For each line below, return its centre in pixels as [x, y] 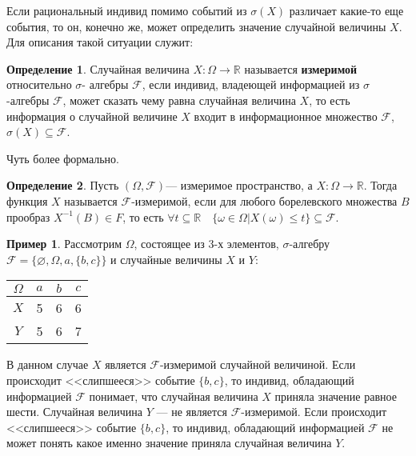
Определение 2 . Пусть [63, 185]
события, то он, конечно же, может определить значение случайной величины [196, 26]
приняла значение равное [336, 396]
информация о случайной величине [92, 116]
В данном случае [48, 364]
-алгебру [310, 244]
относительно [39, 84]
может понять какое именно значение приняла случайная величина [169, 443]
